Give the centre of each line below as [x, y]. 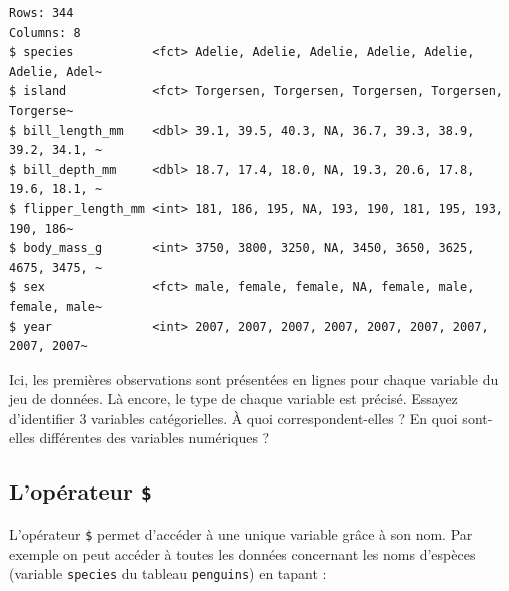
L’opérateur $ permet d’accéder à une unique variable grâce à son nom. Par [241, 533]
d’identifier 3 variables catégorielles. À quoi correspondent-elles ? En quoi [233, 417]
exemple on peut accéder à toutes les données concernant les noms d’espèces [242, 553]
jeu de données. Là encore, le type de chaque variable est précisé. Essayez [233, 398]
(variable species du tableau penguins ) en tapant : [168, 573]
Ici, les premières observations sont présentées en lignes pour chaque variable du [254, 378]
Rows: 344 [41, 13]
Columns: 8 [45, 32]
